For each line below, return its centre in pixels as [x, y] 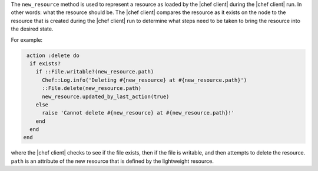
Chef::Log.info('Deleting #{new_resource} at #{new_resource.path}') [145, 80]
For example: [27, 40]
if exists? [45, 63]
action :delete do [53, 55]
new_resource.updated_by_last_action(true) [106, 96]
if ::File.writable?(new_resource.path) [95, 72]
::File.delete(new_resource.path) [92, 88]
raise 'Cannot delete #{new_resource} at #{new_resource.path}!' [138, 113]
